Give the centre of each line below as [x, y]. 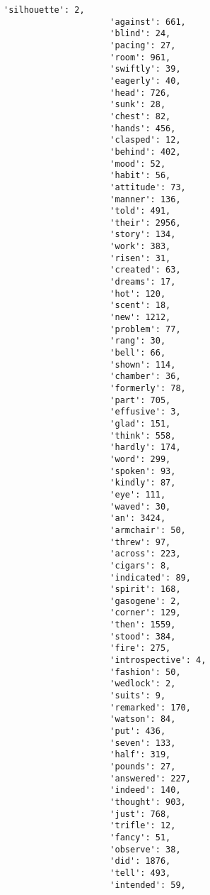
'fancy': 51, [140, 837]
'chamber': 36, [145, 377]
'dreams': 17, [143, 282]
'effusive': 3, [145, 412]
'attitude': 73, [148, 187]
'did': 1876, [140, 861]
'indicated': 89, [150, 577]
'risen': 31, [140, 258]
